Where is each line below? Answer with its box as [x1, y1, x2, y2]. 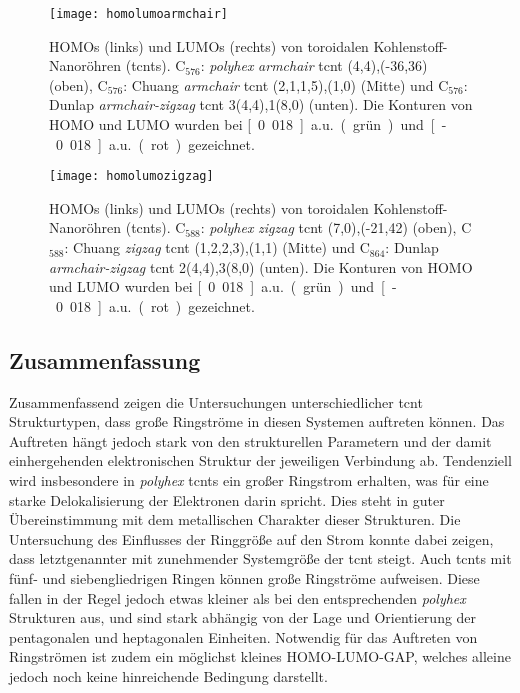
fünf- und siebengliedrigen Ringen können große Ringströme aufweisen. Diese [9, 567, 480, 588]
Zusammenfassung [9, 344, 201, 375]
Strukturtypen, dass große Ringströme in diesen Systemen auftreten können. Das [9, 411, 505, 432]
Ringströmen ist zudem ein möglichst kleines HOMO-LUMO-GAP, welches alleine [9, 646, 511, 667]
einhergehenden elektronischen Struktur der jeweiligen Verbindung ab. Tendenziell [9, 450, 512, 471]
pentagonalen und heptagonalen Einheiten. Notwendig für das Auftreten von [9, 626, 478, 647]
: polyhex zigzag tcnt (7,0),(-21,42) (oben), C [200, 217, 472, 238]
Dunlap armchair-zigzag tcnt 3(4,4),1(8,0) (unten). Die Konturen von [49, 94, 473, 115]
